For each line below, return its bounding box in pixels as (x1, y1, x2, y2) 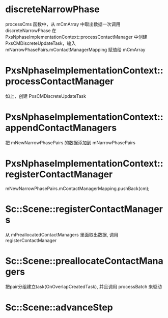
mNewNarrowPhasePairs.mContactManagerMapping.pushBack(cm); (5, 185, 150, 192)
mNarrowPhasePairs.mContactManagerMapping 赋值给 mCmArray (5, 46, 146, 52)
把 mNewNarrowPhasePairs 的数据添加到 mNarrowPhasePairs (5, 139, 136, 146)
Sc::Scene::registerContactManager (5, 203, 163, 215)
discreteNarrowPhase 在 (5, 27, 57, 34)
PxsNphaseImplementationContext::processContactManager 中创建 (5, 34, 148, 40)
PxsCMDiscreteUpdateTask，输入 (5, 40, 76, 46)
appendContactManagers (5, 122, 117, 134)
